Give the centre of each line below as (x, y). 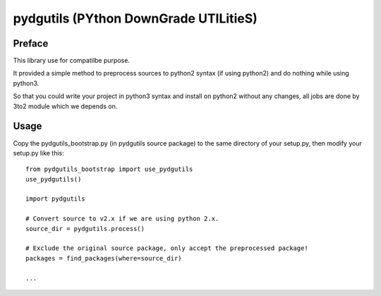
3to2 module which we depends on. (65, 106)
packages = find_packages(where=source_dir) (104, 258)
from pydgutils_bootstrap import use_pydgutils (109, 169)
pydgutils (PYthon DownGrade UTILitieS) (135, 18)
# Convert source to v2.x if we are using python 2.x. (122, 219)
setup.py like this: (39, 153)
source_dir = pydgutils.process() (85, 229)
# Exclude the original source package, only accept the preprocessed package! (167, 248)
